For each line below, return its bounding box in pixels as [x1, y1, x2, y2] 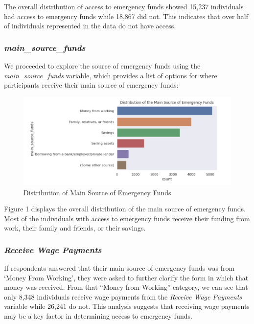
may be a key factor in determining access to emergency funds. [4, 311, 192, 321]
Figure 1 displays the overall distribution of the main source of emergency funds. [4, 204, 246, 214]
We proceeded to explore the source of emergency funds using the [4, 61, 201, 70]
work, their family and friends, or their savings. [4, 223, 146, 233]
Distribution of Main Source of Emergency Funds [23, 187, 171, 197]
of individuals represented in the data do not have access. [4, 21, 176, 31]
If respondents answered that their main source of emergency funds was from [4, 263, 235, 273]
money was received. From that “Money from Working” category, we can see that [4, 282, 248, 292]
